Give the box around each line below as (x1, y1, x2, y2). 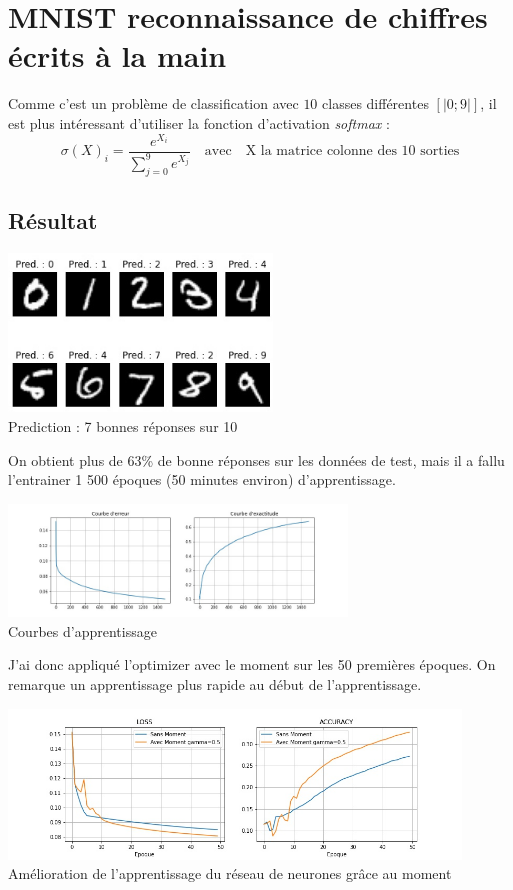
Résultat (8, 205, 98, 236)
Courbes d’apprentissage (8, 620, 157, 641)
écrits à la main (8, 35, 227, 76)
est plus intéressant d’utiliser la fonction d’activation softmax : (8, 112, 390, 133)
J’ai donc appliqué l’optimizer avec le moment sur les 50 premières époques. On (8, 654, 496, 675)
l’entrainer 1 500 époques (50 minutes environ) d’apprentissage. (8, 469, 396, 490)
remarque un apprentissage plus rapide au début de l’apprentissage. (8, 674, 422, 695)
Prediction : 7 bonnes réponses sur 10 (8, 416, 238, 437)
